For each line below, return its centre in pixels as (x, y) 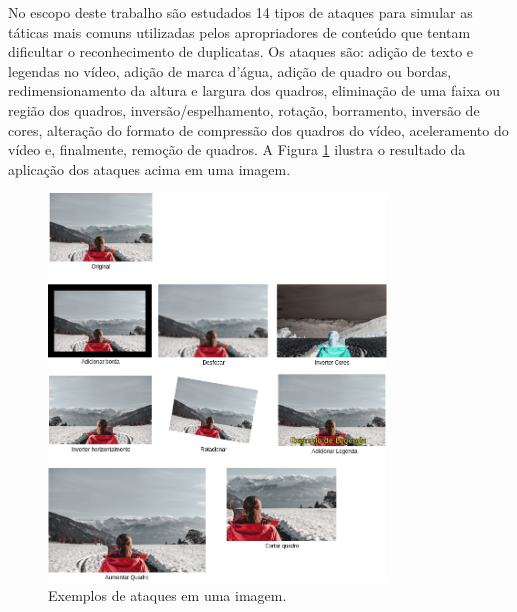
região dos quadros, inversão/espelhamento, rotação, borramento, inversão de (244, 109)
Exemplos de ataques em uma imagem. (167, 595)
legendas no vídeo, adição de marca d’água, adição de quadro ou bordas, (230, 70)
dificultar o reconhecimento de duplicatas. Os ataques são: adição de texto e (241, 51)
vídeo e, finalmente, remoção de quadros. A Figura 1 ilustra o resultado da (237, 149)
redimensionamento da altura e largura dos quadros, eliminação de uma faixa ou (254, 90)
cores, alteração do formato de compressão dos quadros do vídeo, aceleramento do (258, 129)
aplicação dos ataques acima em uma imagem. (149, 168)
